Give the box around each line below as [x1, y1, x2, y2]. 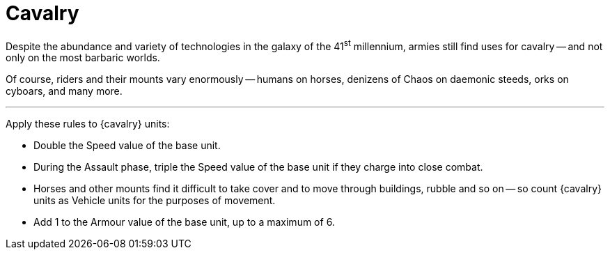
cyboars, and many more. [6, 85, 123, 98]
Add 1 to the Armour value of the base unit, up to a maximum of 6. [33, 216, 335, 229]
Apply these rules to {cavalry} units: [6, 118, 170, 130]
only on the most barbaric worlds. [6, 52, 160, 64]
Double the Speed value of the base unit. [33, 139, 221, 152]
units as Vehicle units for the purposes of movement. [33, 194, 276, 207]
